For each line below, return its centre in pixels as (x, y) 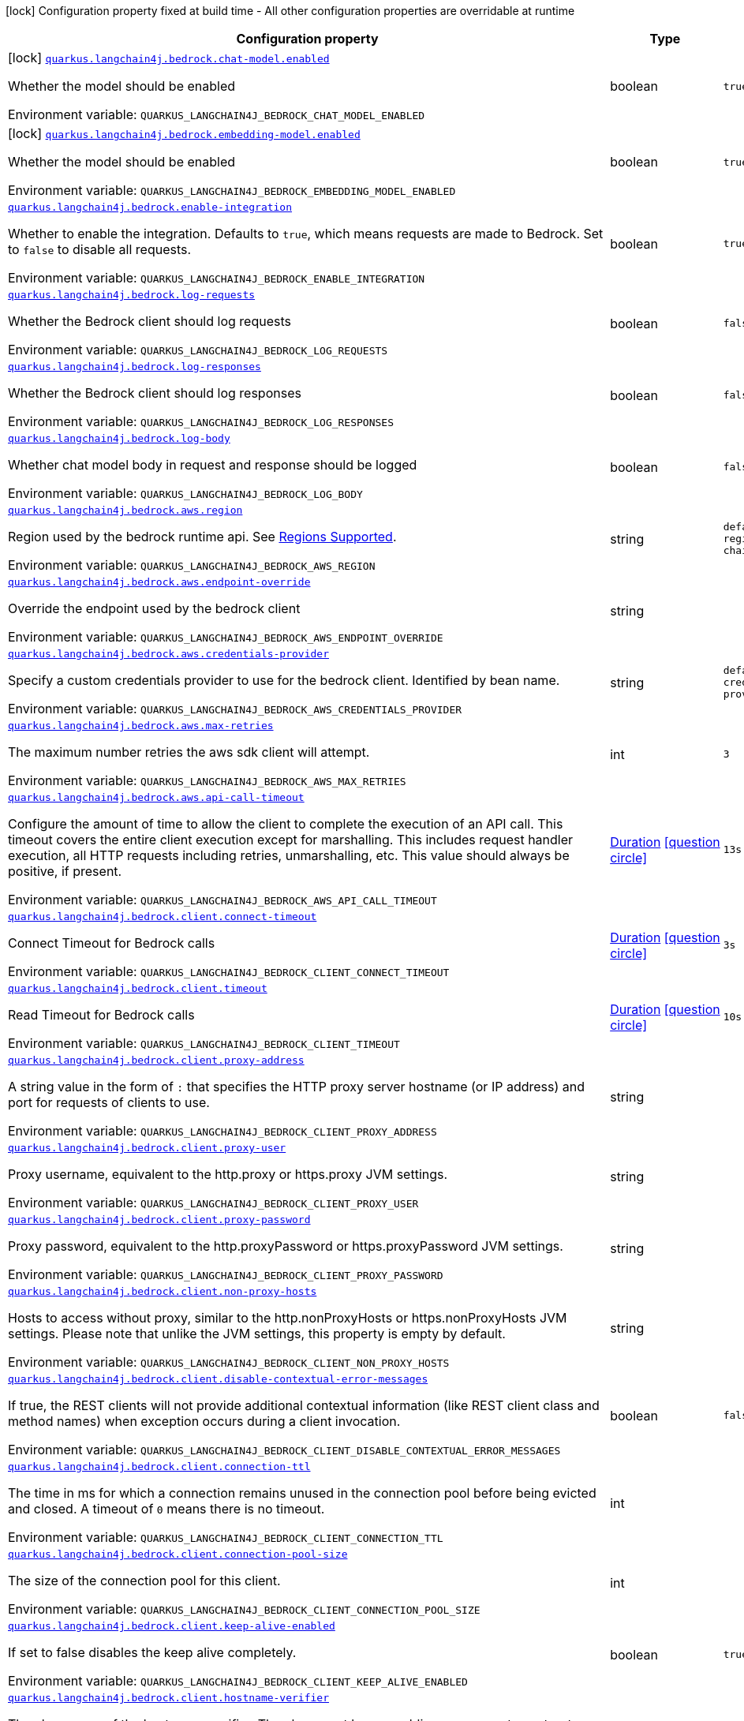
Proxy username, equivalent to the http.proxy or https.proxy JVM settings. (228, 1174)
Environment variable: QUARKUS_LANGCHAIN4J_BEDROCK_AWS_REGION (192, 565)
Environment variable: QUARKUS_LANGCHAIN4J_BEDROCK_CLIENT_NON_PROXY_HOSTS (229, 1362)
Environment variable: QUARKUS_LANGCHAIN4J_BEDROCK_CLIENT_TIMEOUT (204, 1043)
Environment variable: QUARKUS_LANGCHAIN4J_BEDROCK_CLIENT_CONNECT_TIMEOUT (229, 971)
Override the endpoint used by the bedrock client (154, 608)
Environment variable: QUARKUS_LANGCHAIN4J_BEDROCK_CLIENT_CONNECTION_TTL (226, 1537)
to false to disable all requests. (100, 249)
